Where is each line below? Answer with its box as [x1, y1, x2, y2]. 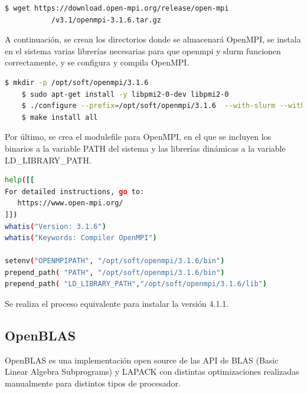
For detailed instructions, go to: [5, 187, 145, 196]
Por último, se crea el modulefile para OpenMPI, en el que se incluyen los [5, 130, 272, 143]
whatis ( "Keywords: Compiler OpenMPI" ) [5, 234, 157, 243]
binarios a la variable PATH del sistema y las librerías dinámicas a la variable [5, 142, 286, 154]
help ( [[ [5, 176, 35, 185]
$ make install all [21, 113, 98, 122]
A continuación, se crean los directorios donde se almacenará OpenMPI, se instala [5, 33, 301, 45]
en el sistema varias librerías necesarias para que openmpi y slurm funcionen [5, 44, 281, 57]
